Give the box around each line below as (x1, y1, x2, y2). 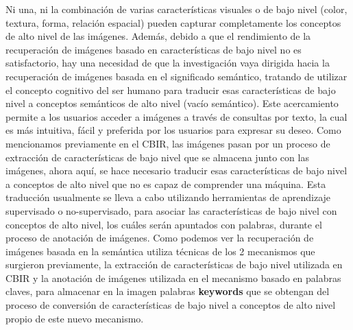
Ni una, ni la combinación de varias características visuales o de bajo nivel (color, (5, 2, 348, 16)
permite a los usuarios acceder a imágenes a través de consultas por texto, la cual (5, 109, 348, 123)
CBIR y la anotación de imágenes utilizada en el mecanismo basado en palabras (5, 270, 341, 285)
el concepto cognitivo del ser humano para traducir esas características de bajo (5, 82, 336, 97)
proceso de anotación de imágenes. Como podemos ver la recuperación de (5, 231, 314, 245)
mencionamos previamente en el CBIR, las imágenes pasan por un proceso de (5, 136, 330, 150)
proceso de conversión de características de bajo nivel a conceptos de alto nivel (5, 298, 336, 312)
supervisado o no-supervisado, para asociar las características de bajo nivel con (5, 203, 337, 217)
